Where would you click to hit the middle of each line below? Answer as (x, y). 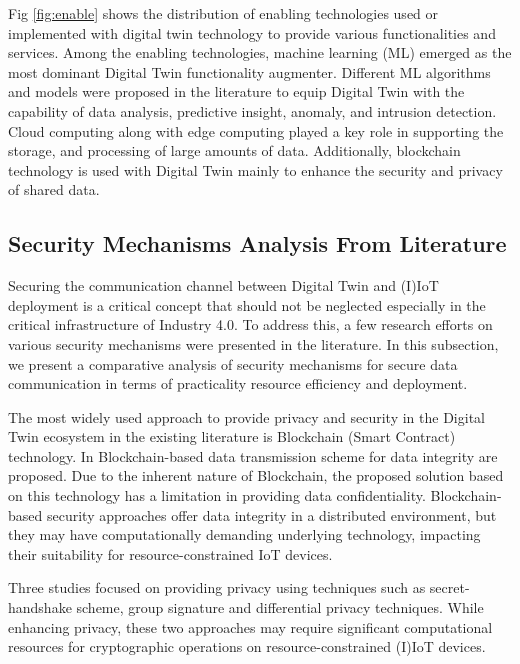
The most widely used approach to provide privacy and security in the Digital (246, 416)
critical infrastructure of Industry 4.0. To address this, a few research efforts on (250, 324)
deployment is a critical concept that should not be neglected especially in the (247, 304)
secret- (449, 587)
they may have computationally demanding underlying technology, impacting (244, 534)
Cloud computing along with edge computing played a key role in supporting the (256, 130)
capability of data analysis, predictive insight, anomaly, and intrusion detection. (252, 110)
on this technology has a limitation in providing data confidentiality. (217, 495)
